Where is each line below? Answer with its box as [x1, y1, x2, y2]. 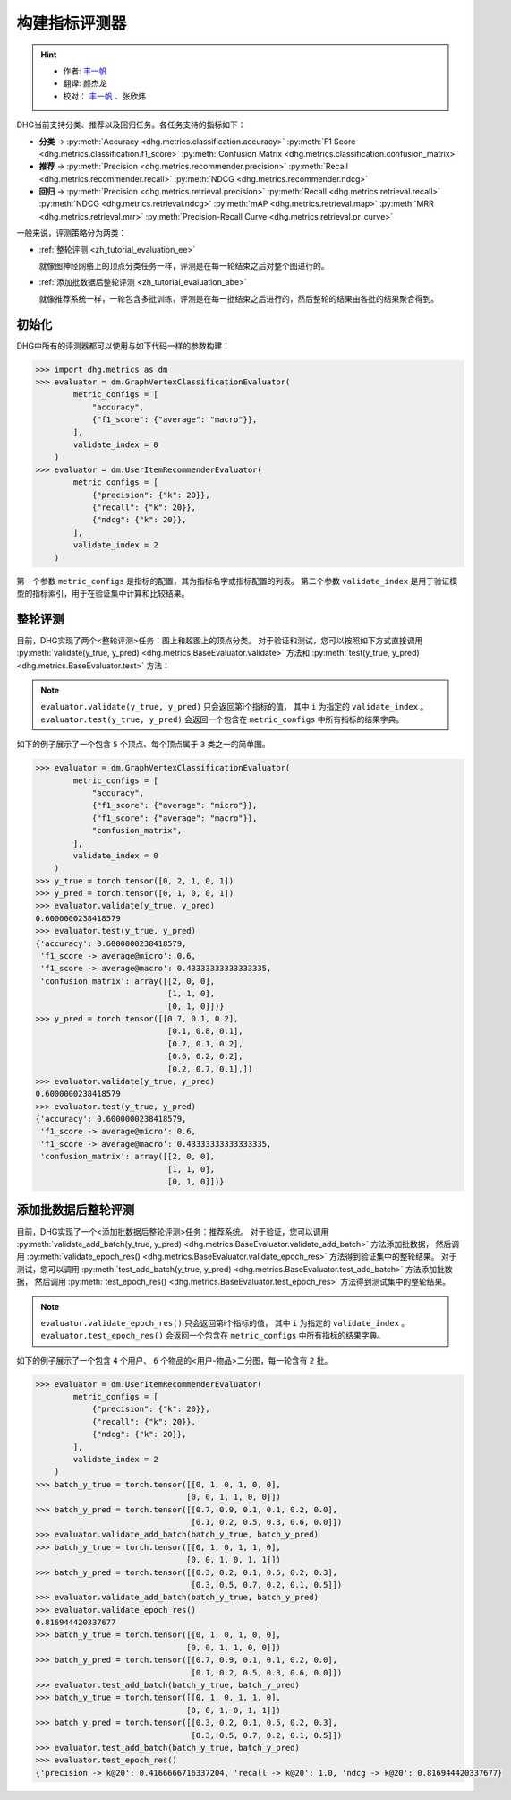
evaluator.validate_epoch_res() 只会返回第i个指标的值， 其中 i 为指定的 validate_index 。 [40, 1317, 410, 1328]
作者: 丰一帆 [63, 65, 107, 76]
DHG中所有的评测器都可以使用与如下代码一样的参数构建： [16, 340, 230, 351]
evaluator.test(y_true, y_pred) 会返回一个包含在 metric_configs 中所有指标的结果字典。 [40, 713, 405, 725]
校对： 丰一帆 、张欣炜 [63, 90, 147, 101]
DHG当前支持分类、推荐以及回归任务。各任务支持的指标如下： [16, 119, 246, 130]
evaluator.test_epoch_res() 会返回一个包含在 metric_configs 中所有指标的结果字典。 [40, 1331, 385, 1341]
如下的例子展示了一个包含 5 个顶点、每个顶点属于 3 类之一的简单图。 [16, 739, 270, 750]
